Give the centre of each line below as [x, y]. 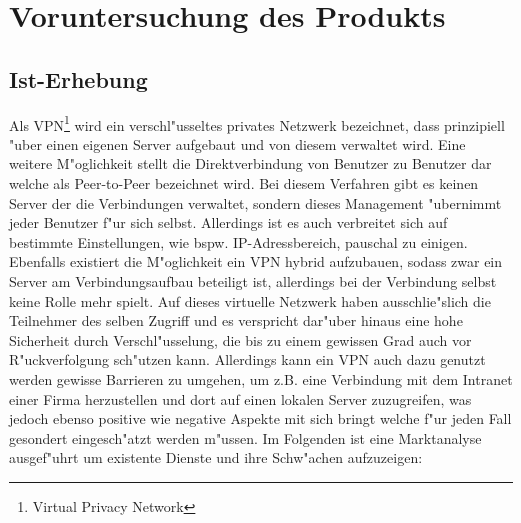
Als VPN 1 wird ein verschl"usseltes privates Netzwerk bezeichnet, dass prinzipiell [257, 123]
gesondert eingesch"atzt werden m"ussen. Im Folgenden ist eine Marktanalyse [245, 437]
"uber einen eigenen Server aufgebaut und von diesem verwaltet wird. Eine [237, 143]
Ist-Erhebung [78, 78]
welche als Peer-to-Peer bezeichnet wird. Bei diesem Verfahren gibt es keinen [244, 183]
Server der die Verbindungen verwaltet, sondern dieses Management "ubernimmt [255, 202]
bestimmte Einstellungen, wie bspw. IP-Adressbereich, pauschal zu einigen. [238, 241]
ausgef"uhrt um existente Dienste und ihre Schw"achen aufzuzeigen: [216, 457]
